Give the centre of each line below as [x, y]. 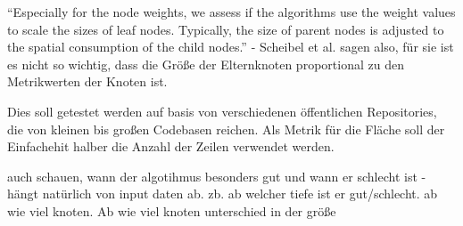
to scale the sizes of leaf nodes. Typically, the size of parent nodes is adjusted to [226, 29]
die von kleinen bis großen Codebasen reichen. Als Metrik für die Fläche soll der [226, 129]
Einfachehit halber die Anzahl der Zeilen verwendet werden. [171, 146]
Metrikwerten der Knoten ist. [87, 81]
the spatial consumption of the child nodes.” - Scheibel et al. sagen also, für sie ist [231, 47]
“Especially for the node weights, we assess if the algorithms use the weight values [231, 12]
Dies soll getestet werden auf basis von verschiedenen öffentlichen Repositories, [222, 111]
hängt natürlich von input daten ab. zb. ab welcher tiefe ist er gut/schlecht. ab [223, 194]
